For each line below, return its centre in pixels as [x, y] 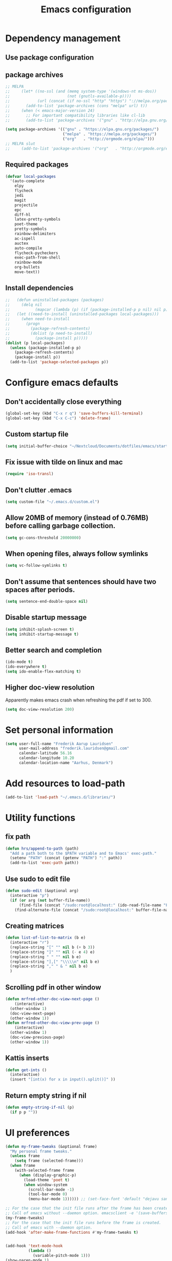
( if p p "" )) [24, 1112]
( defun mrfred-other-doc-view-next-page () [52, 999]
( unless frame [25, 1156]
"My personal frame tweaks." [41, 1151]
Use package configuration [50, 57]
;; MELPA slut [20, 144]
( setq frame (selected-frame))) [49, 1161]
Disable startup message [46, 617]
